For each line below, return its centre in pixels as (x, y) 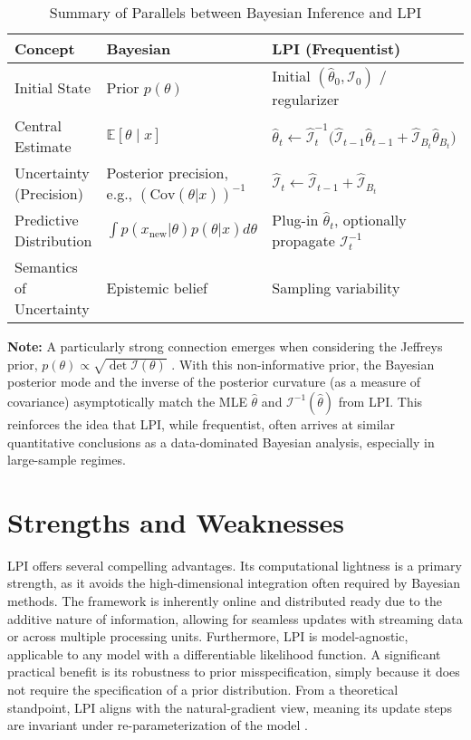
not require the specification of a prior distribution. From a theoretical (203, 690)
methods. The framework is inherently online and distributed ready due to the (225, 601)
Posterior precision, (167, 173)
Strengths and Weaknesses (176, 521)
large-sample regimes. (67, 460)
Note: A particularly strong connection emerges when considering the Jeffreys (225, 346)
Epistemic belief (157, 288)
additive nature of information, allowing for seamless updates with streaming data (235, 618)
